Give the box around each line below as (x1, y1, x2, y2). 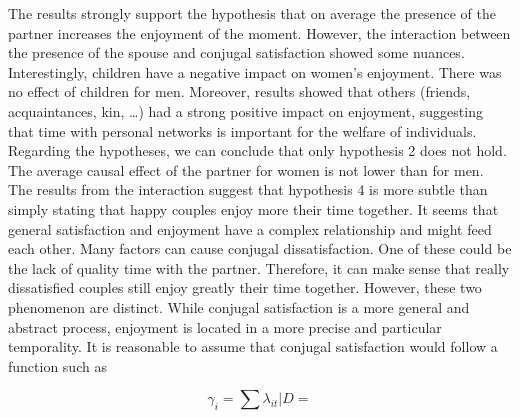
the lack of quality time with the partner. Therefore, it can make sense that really (8, 257, 510, 278)
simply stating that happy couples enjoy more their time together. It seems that (8, 198, 499, 219)
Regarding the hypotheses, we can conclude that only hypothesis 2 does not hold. (8, 140, 507, 161)
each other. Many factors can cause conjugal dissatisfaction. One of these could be (8, 238, 512, 259)
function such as (8, 355, 107, 376)
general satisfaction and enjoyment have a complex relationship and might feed (8, 218, 492, 239)
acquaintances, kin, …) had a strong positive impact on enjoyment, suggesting (8, 100, 483, 121)
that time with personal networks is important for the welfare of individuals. (8, 120, 477, 141)
